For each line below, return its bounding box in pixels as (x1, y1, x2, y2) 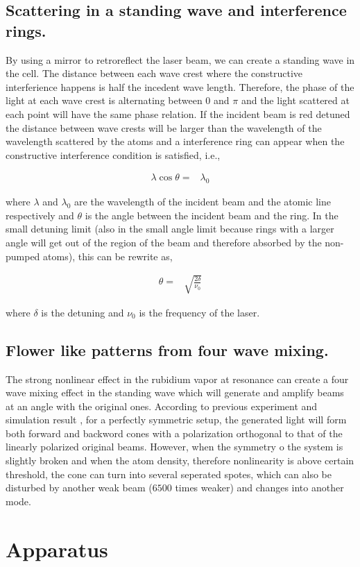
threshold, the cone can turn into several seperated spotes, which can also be (6, 466, 332, 481)
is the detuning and (41, 305, 124, 319)
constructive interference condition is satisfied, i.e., (6, 147, 221, 162)
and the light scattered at (241, 93, 350, 108)
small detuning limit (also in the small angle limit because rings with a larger (6, 221, 334, 236)
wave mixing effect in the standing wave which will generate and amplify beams (6, 385, 344, 400)
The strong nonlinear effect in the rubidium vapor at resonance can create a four (6, 371, 349, 386)
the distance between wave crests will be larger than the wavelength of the (6, 120, 322, 135)
